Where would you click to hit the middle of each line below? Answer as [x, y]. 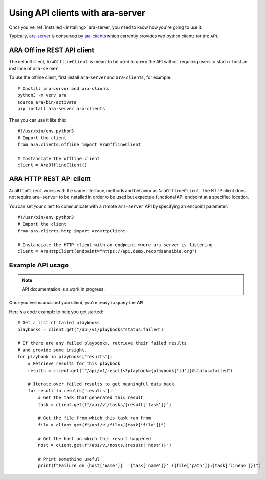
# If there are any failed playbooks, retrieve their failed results [102, 343]
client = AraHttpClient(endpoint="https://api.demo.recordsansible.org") [107, 251]
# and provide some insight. [52, 350]
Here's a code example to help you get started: [56, 312]
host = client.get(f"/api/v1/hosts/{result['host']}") [105, 445]
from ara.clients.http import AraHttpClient [72, 231]
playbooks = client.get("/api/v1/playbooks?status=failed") [91, 330]
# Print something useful [69, 459]
